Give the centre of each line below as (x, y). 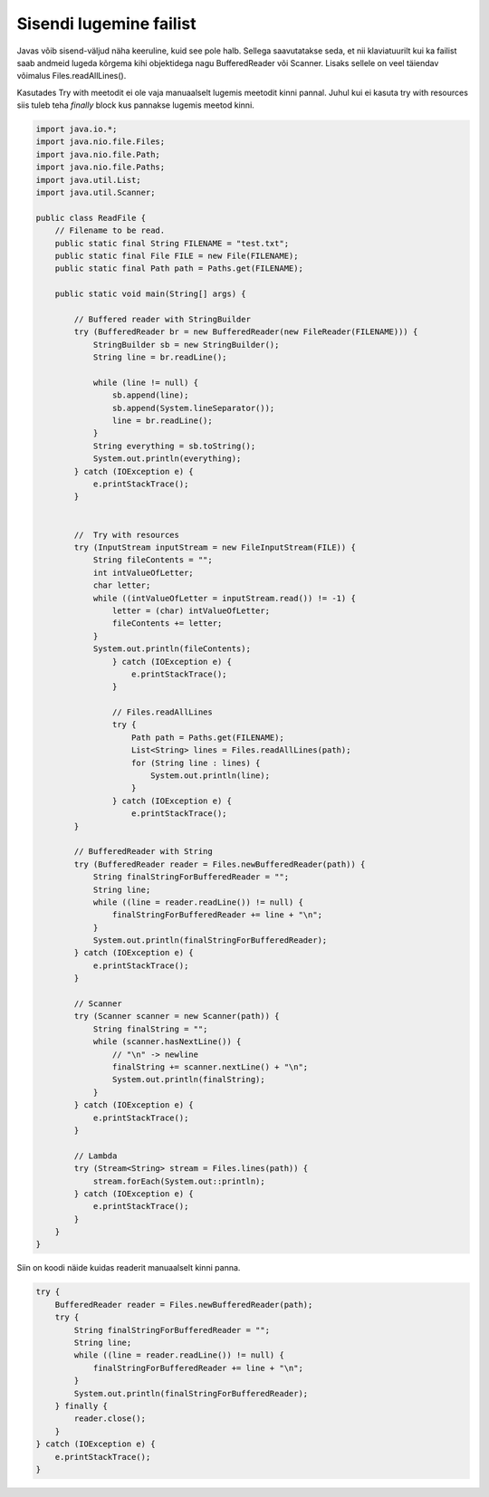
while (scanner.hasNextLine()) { (167, 1042)
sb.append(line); (150, 395)
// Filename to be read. (110, 230)
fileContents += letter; (167, 624)
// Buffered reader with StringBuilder (162, 319)
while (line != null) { (146, 382)
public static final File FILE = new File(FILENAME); (177, 256)
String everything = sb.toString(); (174, 446)
